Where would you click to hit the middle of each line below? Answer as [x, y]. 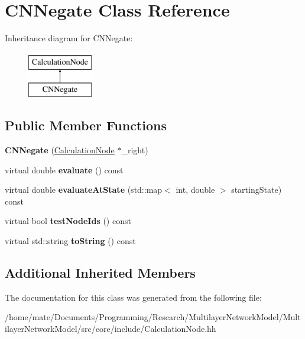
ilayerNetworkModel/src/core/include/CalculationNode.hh [111, 329]
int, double [195, 190]
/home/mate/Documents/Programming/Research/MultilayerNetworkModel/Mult [153, 317]
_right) [135, 150]
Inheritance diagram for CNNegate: [69, 38]
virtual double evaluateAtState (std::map [84, 190]
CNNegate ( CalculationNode [60, 150]
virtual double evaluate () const [64, 169]
